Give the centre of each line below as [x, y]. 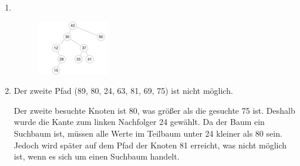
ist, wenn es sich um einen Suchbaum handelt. [97, 156]
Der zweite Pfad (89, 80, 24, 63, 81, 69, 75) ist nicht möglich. [123, 91]
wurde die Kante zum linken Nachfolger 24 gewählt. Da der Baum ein [139, 122]
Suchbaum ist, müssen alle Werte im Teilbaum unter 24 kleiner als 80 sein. [148, 133]
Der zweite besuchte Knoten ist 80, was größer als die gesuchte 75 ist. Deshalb [154, 110]
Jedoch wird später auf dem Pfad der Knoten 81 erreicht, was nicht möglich [150, 145]
